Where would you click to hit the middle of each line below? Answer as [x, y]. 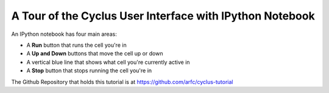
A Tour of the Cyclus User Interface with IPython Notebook [163, 16]
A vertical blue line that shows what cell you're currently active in [108, 62]
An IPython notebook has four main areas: [64, 34]
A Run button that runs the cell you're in [77, 45]
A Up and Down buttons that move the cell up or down [95, 53]
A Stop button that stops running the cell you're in [89, 71]
